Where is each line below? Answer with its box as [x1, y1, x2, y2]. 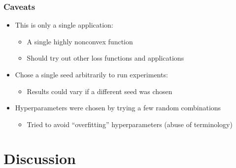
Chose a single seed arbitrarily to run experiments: [15, 69, 168, 79]
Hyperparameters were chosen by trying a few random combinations [15, 102, 221, 113]
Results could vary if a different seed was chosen [27, 86, 172, 96]
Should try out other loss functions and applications [27, 53, 184, 63]
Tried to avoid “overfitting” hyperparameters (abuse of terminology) [27, 119, 233, 129]
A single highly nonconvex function [27, 36, 133, 46]
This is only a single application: [15, 20, 113, 30]
